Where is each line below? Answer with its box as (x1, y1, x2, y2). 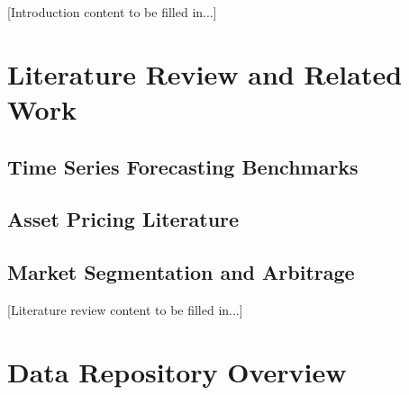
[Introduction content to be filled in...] (7, 3, 217, 21)
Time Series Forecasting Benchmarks (7, 152, 359, 180)
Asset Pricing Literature (7, 205, 240, 233)
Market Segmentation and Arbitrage (7, 258, 355, 286)
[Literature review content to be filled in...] (7, 300, 243, 319)
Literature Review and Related (7, 55, 403, 92)
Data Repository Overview (7, 353, 347, 390)
